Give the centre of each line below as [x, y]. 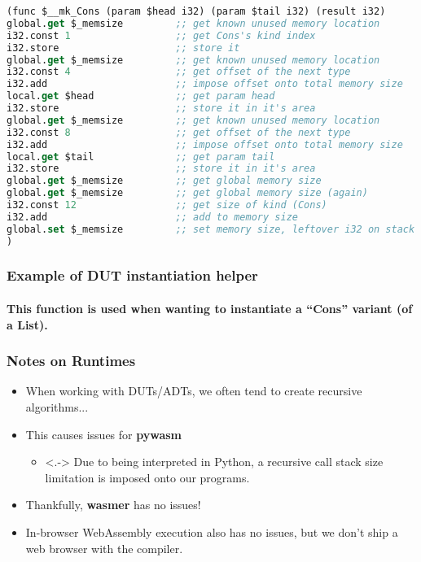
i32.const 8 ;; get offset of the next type [179, 132]
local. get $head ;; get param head [141, 96]
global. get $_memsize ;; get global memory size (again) [187, 193]
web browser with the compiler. [104, 548]
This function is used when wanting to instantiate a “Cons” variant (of [210, 308]
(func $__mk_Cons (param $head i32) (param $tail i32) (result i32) [196, 11]
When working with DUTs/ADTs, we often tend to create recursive [194, 391]
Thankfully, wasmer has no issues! [113, 505]
